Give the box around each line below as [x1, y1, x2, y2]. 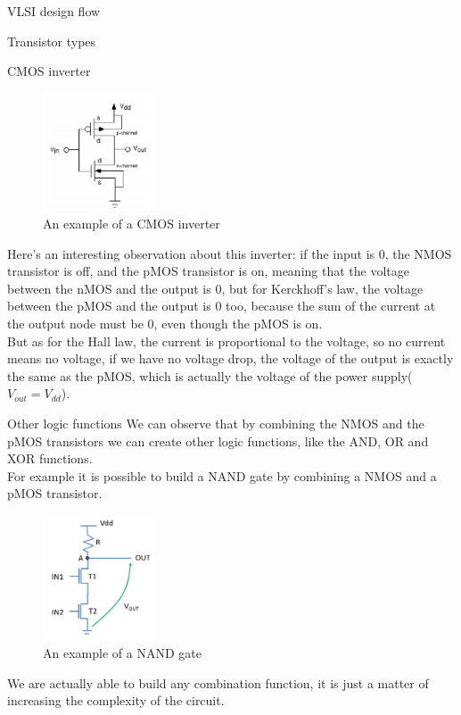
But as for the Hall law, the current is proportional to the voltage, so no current [7, 331, 446, 350]
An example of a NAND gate [43, 644, 202, 662]
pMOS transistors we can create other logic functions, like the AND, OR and [7, 431, 429, 450]
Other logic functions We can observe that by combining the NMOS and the [7, 413, 424, 432]
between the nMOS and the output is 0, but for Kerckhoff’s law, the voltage [7, 279, 424, 297]
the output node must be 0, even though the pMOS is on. [7, 314, 323, 332]
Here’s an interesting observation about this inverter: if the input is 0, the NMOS [7, 244, 452, 262]
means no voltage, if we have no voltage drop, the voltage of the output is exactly [7, 349, 454, 368]
